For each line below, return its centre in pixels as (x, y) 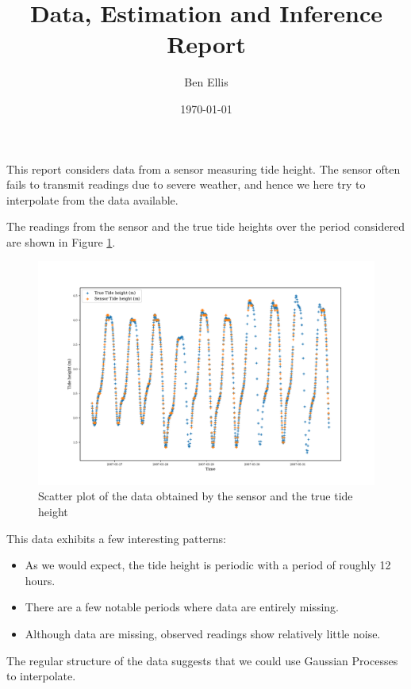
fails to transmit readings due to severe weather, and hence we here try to (186, 184)
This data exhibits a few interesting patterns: (116, 538)
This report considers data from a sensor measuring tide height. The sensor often (204, 168)
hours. (40, 580)
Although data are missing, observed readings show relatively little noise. (203, 634)
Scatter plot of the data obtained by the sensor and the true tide (196, 496)
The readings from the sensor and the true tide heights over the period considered (205, 226)
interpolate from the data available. (92, 199)
